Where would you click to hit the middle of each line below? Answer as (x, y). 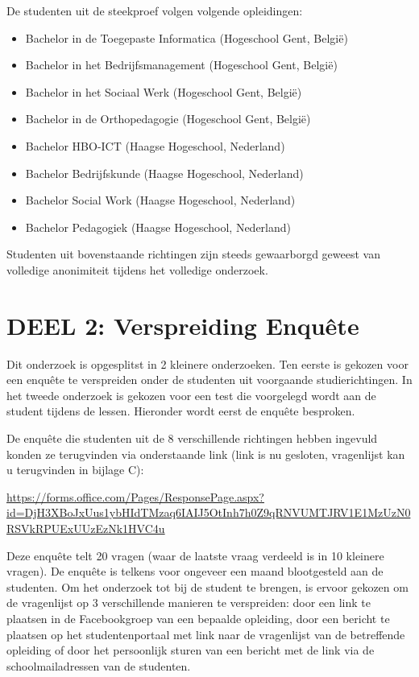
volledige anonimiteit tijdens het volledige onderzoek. (137, 269)
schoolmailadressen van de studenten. (99, 665)
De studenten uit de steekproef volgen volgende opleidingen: (155, 10)
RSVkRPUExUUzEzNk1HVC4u (86, 528)
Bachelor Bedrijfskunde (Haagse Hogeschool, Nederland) (164, 173)
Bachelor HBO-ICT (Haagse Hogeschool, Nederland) (155, 145)
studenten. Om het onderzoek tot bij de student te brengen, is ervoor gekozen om (207, 586)
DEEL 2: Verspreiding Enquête (183, 325)
